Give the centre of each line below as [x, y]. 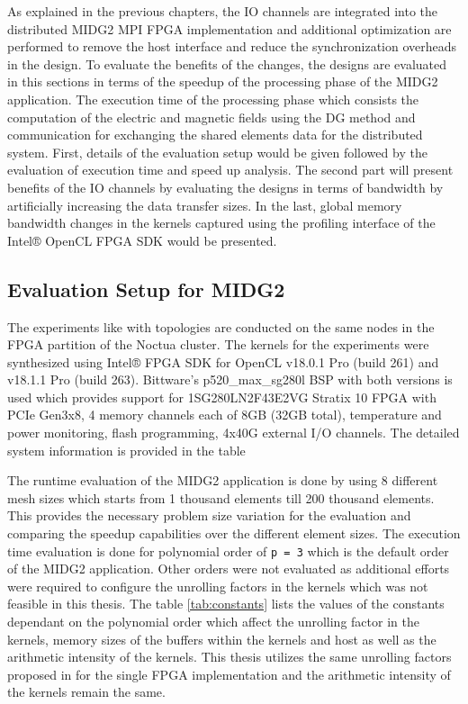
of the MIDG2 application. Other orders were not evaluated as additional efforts [229, 569]
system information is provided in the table [126, 450]
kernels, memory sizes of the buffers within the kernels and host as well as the [222, 639]
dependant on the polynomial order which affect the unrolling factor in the [213, 622]
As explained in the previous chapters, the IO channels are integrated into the [223, 11]
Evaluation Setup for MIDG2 [146, 289]
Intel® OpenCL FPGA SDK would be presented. [142, 240]
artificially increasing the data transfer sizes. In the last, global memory [205, 205]
